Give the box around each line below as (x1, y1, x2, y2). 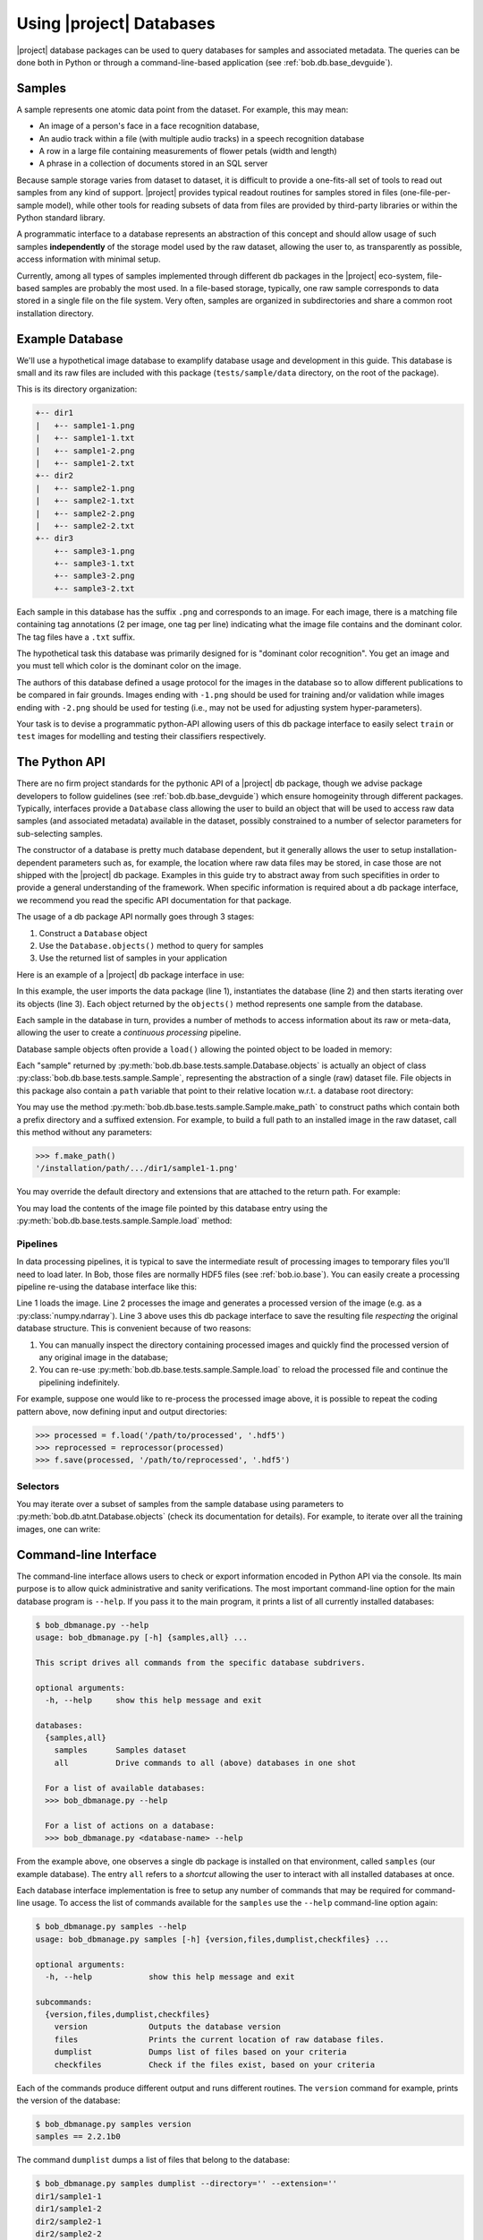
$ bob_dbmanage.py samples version (35, 2119, 191, 2129)
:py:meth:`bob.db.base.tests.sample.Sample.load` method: (16, 1215, 233, 1227)
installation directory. (16, 307, 94, 318)
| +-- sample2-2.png (35, 508, 135, 519)
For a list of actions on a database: (45, 1820, 215, 1831)
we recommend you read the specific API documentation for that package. (16, 894, 292, 905)
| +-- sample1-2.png (35, 445, 135, 456)
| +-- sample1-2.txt (35, 458, 135, 468)
